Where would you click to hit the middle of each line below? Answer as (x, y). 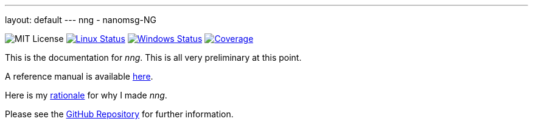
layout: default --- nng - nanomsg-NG (81, 20)
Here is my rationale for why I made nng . (86, 95)
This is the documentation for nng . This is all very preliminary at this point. (153, 57)
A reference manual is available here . (79, 76)
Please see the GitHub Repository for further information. (119, 114)
